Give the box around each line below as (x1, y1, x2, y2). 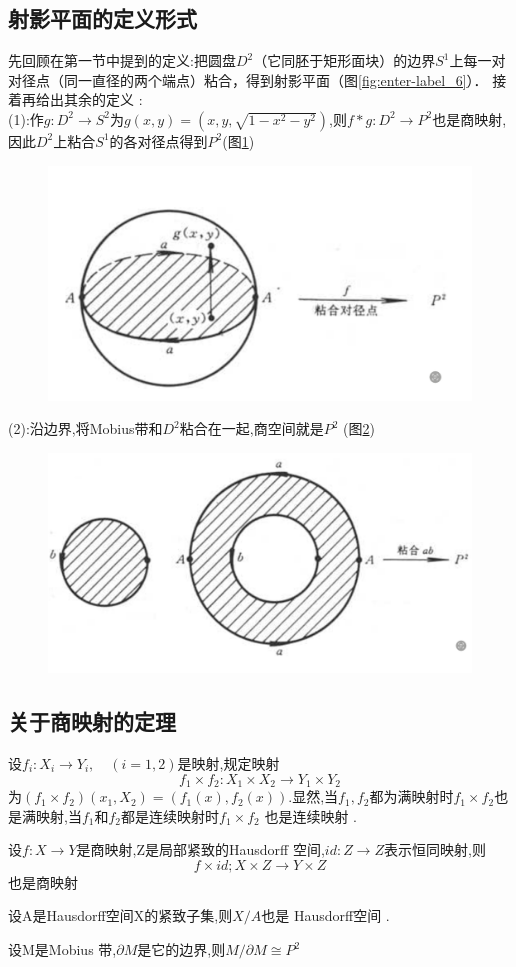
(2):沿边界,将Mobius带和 (8, 418, 163, 439)
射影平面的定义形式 (8, 3, 197, 34)
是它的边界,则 (137, 939, 226, 960)
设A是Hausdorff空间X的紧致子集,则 (8, 905, 233, 926)
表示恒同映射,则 (384, 839, 486, 860)
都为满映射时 (369, 786, 454, 807)
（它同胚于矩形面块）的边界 (253, 50, 436, 71)
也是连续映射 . (264, 805, 357, 826)
